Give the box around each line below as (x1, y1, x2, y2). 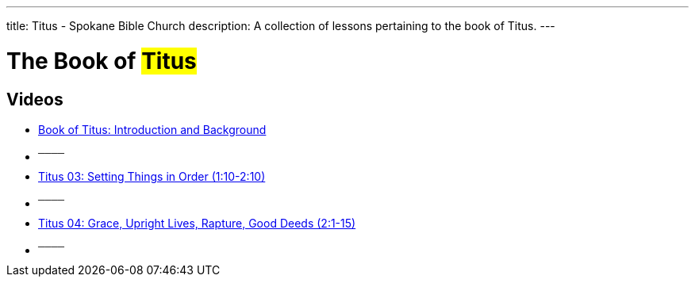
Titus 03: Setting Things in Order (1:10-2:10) (38, 169, 266, 183)
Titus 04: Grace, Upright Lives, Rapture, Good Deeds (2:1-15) (38, 216, 356, 230)
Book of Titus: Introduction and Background (38, 122, 267, 136)
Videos (6, 89, 63, 109)
